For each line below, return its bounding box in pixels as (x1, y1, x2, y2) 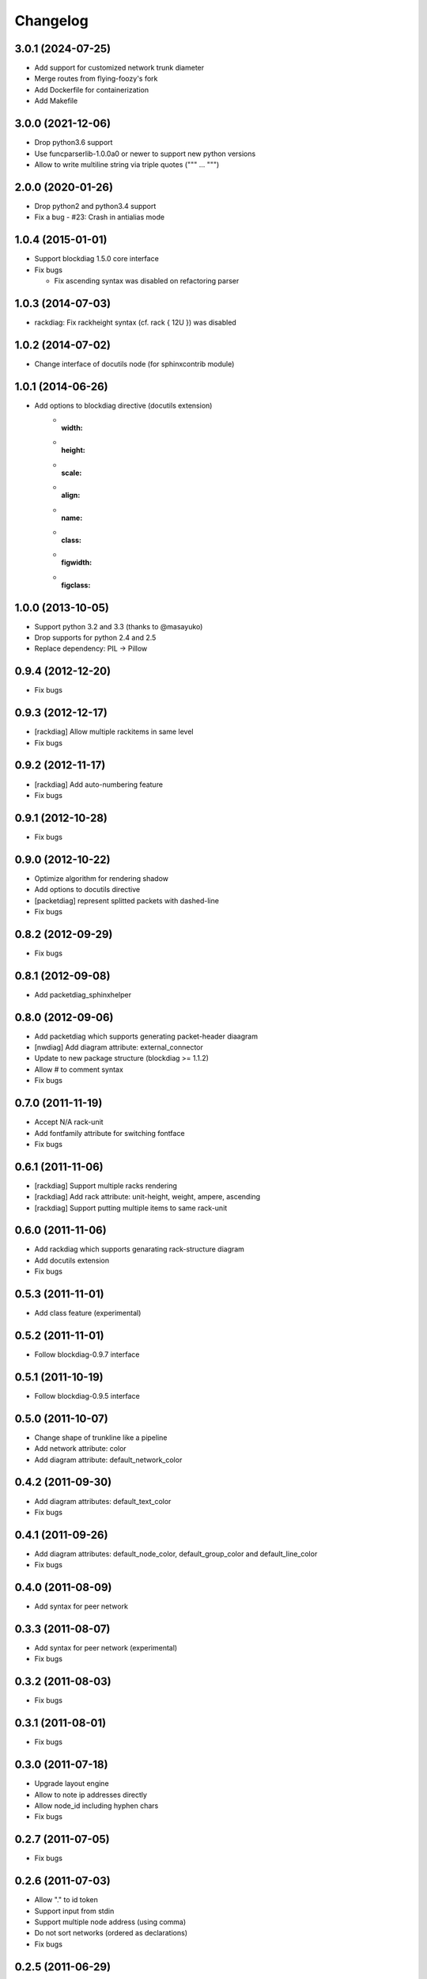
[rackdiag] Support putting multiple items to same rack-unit (34, 1203, 228, 1213)
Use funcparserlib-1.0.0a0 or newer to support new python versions (34, 149, 256, 158)
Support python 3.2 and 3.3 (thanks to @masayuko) (34, 621, 203, 631)
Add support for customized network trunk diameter (34, 63, 205, 73)
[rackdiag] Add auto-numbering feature (34, 780, 164, 789)
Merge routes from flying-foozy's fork (34, 74, 158, 83)
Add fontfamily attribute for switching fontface (34, 1128, 185, 1138)
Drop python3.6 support (34, 138, 113, 147)
